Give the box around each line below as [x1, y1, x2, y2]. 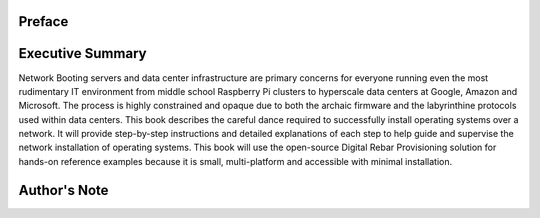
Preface [18, 13, 69, 30]
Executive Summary [18, 45, 147, 62]
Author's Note [18, 181, 109, 199]
